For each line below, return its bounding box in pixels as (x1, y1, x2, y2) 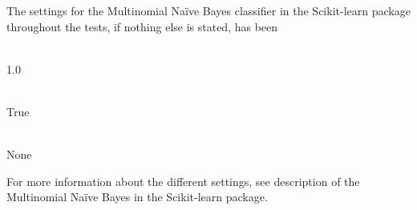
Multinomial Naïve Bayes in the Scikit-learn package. (6, 188, 268, 205)
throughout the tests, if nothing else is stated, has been (6, 18, 278, 34)
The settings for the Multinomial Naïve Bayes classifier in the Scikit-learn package (6, 2, 411, 18)
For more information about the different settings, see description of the (6, 172, 360, 189)
